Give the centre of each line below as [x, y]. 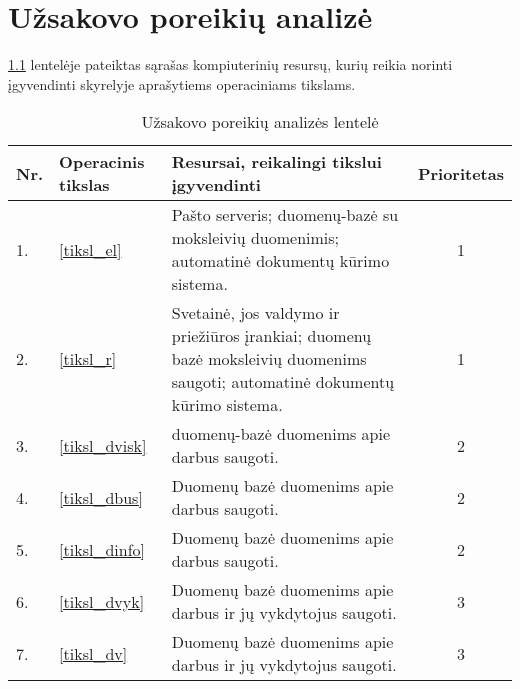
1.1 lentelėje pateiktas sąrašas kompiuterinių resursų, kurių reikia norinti [230, 64]
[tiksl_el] [90, 249]
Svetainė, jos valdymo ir [255, 313]
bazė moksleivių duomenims [269, 359]
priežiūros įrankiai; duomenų [271, 336]
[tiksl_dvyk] [102, 601]
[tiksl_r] [88, 359]
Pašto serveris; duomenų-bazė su [285, 215]
